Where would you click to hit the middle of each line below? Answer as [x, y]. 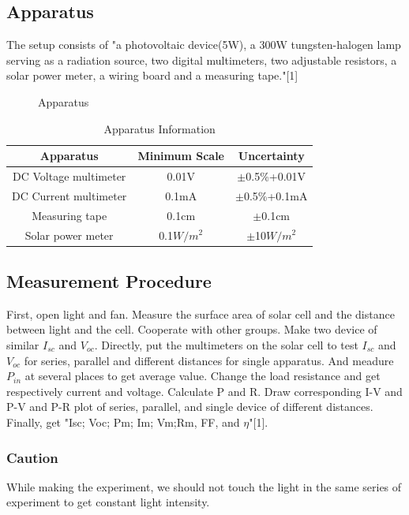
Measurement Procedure [109, 281]
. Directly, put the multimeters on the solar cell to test [226, 345]
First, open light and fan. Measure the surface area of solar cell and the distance [201, 313]
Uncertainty [271, 156]
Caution [32, 457]
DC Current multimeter [69, 195]
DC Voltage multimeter [69, 176]
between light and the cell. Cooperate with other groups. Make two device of [192, 329]
